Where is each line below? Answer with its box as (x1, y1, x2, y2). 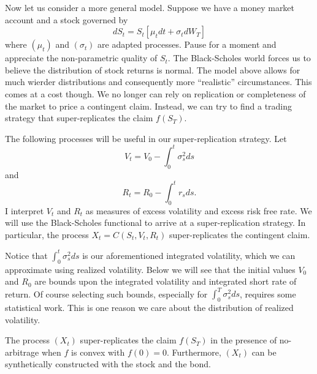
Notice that (5, 249, 48, 261)
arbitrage (5, 345, 39, 358)
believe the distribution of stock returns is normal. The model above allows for (5, 63, 300, 76)
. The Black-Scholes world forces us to (167, 51, 311, 64)
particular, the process (5, 228, 89, 241)
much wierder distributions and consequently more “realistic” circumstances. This (5, 75, 312, 88)
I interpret (5, 204, 44, 217)
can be (251, 345, 277, 358)
